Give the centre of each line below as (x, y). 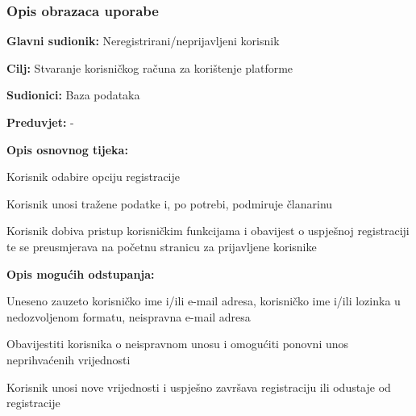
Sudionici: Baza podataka (73, 95)
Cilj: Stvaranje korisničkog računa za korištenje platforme (150, 67)
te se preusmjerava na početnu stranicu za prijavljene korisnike (162, 246)
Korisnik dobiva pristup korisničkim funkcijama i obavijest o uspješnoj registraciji (208, 231)
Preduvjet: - (40, 122)
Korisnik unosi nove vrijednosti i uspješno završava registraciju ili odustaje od (199, 387)
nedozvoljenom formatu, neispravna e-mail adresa (129, 316)
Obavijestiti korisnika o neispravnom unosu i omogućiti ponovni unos (178, 344)
